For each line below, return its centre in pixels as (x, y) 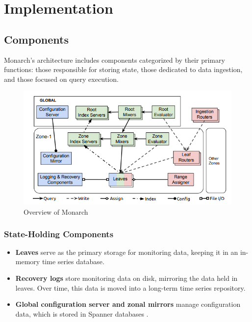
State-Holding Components (59, 234)
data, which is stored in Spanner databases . (82, 313)
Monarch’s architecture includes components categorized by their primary (114, 60)
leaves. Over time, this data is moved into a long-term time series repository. (130, 287)
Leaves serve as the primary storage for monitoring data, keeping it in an (127, 252)
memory (28, 261)
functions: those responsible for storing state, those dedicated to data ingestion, (123, 69)
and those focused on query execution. (61, 79)
